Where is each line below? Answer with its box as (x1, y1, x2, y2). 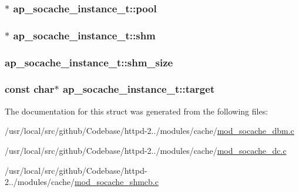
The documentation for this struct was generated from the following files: (5, 105, 268, 117)
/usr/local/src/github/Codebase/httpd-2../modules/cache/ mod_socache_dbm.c (5, 124, 294, 137)
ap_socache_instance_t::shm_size (5, 55, 173, 69)
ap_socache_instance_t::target (62, 82, 215, 96)
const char (5, 82, 55, 96)
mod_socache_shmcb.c (75, 176, 159, 188)
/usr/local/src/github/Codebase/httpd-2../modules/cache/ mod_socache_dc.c (5, 144, 287, 156)
